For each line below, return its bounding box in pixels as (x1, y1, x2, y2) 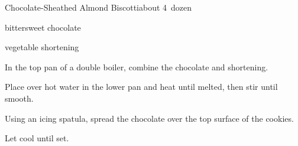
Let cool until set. (5, 132, 69, 144)
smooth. (5, 92, 34, 104)
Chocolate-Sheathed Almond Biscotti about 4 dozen (5, 1, 192, 13)
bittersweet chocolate (5, 21, 81, 33)
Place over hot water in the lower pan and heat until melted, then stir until (5, 80, 278, 93)
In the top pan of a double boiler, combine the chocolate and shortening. (5, 60, 268, 73)
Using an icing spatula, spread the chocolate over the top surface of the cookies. (5, 112, 294, 124)
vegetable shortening (5, 41, 79, 53)
